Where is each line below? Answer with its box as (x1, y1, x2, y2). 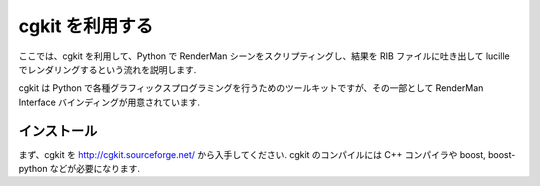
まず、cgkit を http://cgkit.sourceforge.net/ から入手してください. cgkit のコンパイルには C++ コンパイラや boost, (18, 148, 487, 160)
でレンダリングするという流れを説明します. (18, 63, 197, 75)
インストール (18, 122, 98, 139)
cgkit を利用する (18, 15, 154, 37)
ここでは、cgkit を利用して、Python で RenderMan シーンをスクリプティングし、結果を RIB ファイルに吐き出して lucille (18, 50, 510, 62)
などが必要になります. (49, 163, 140, 175)
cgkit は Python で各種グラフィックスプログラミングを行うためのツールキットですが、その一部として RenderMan (18, 82, 484, 94)
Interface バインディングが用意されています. (18, 96, 200, 108)
